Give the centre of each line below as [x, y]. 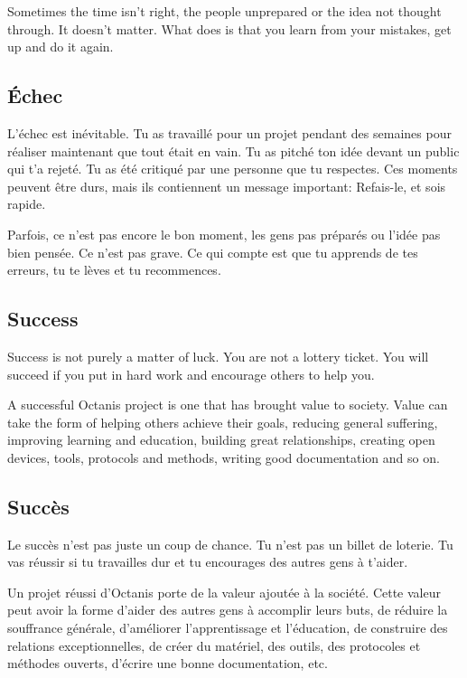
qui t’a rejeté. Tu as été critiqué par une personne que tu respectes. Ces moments [233, 169]
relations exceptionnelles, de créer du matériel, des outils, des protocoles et [214, 645]
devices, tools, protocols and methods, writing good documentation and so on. [224, 457]
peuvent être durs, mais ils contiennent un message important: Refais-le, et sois [227, 186]
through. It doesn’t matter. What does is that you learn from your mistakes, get [229, 28]
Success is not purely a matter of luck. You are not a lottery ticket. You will [218, 356]
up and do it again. [61, 47]
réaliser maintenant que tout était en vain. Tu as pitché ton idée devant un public [233, 151]
